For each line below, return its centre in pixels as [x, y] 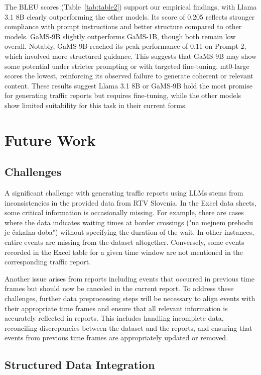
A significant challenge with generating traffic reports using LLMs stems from [124, 193]
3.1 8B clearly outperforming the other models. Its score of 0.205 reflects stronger [130, 16]
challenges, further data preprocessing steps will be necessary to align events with [130, 298]
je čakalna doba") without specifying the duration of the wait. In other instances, [129, 232]
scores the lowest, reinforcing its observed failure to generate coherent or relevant [129, 76]
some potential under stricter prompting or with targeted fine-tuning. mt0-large [127, 66]
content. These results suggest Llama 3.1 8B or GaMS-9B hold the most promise [128, 85]
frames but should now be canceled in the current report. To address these [119, 288]
